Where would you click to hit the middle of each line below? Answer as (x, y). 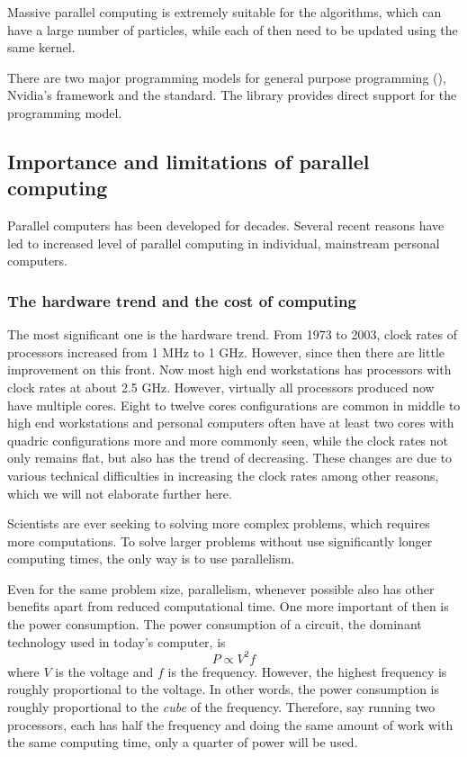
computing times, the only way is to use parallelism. (151, 559)
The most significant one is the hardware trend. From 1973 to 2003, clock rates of (232, 334)
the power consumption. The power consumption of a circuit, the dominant (215, 624)
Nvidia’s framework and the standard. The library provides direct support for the (232, 95)
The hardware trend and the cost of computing (182, 300)
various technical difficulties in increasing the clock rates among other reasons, (223, 475)
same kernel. (41, 47)
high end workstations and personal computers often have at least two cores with (231, 423)
